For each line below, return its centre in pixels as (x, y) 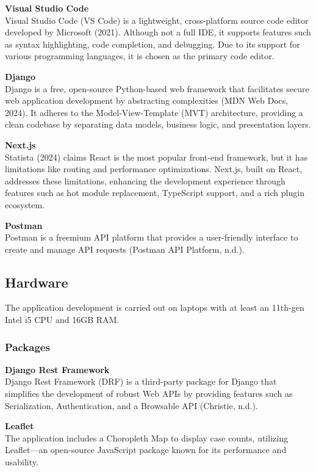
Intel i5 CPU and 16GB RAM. (62, 320)
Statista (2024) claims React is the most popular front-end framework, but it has (156, 157)
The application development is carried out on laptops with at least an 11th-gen (155, 307)
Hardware (37, 282)
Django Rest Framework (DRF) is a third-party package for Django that (141, 381)
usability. (22, 462)
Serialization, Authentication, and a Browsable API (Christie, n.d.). (131, 405)
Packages (27, 347)
